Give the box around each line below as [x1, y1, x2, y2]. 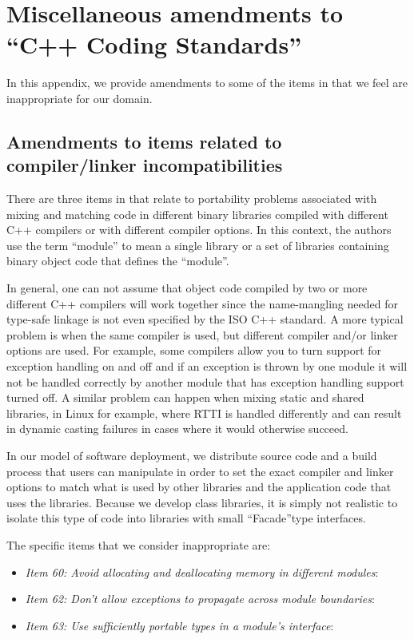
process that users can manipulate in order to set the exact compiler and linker [6, 462, 394, 479]
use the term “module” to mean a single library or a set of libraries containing [6, 236, 389, 253]
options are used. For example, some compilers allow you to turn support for [6, 342, 382, 359]
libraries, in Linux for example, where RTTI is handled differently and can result [6, 404, 402, 421]
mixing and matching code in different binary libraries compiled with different [6, 205, 388, 222]
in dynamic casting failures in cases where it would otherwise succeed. [6, 420, 348, 437]
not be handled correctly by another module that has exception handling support [6, 373, 404, 390]
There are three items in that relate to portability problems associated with [6, 190, 377, 207]
